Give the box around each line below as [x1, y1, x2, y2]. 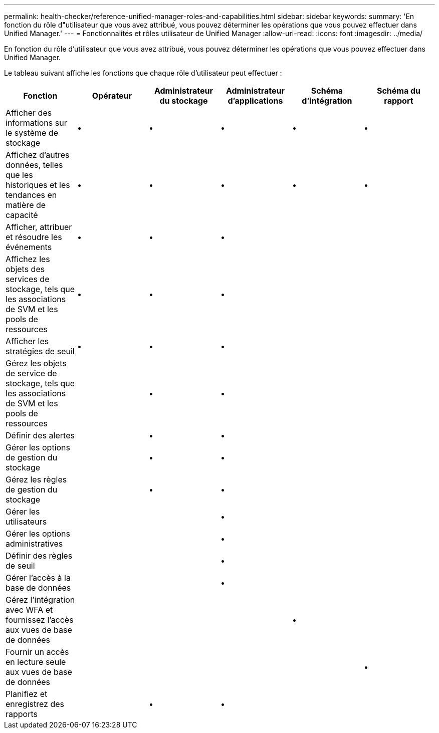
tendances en [6, 190, 57, 200]
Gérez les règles [6, 474, 67, 484]
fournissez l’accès [6, 615, 74, 625]
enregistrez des [6, 699, 64, 709]
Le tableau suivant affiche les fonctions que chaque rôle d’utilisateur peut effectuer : [4, 69, 282, 77]
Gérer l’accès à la [6, 573, 71, 583]
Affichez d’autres [6, 150, 70, 160]
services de [6, 274, 50, 284]
